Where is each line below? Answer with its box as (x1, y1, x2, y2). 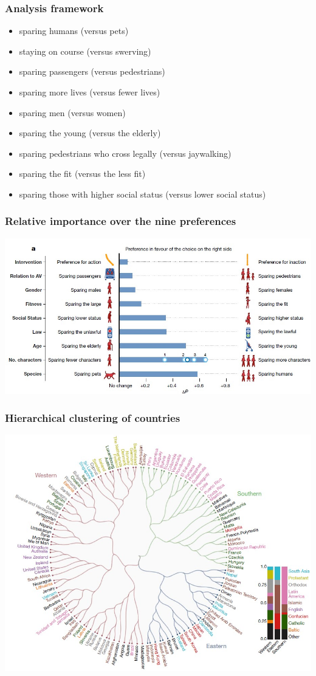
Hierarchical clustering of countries (5, 410, 180, 425)
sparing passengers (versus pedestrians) (19, 65, 165, 78)
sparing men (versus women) (19, 106, 126, 119)
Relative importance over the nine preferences (5, 213, 236, 229)
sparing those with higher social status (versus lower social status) (19, 187, 266, 200)
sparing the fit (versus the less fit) (19, 167, 146, 180)
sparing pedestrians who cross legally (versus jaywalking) (19, 147, 232, 159)
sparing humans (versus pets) (19, 24, 129, 37)
